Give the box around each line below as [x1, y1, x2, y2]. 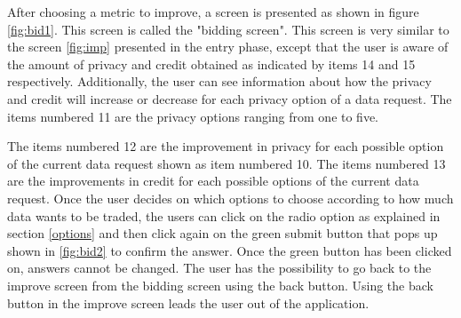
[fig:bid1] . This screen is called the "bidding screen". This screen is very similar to [7, 20, 449, 38]
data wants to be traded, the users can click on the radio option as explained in [7, 206, 441, 225]
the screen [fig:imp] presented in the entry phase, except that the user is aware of [7, 37, 449, 56]
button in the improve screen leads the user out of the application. [7, 293, 370, 312]
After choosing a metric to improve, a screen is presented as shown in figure [7, 3, 419, 20]
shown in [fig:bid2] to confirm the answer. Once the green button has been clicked [7, 241, 452, 259]
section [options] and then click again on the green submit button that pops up [7, 224, 438, 242]
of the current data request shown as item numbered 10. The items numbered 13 [7, 154, 446, 172]
